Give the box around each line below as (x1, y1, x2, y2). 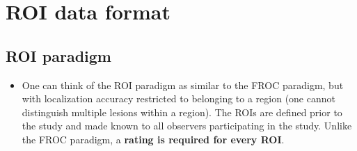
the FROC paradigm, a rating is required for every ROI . (22, 132, 285, 146)
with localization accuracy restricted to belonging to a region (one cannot (22, 91, 335, 106)
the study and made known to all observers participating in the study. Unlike (22, 118, 352, 133)
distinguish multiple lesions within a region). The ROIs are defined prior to (22, 104, 342, 119)
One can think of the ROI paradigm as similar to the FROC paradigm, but (22, 77, 344, 92)
